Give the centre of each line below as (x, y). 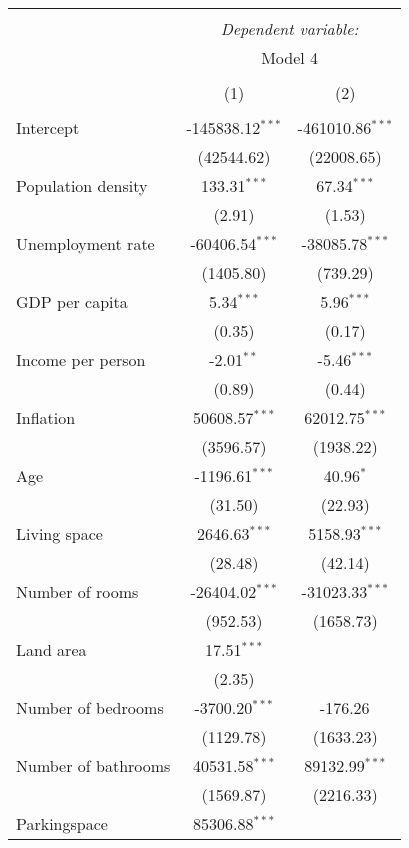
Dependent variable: (289, 28)
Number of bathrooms (93, 765)
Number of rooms (77, 591)
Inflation (46, 417)
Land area (51, 649)
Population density (82, 185)
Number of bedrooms (90, 707)
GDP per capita (72, 301)
